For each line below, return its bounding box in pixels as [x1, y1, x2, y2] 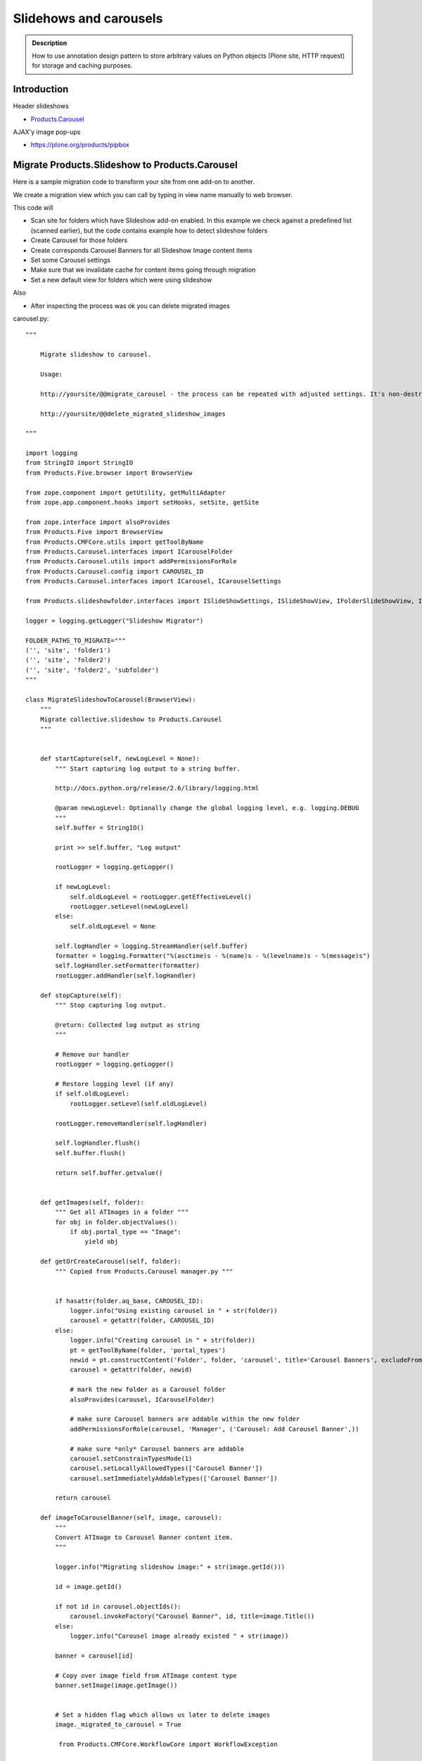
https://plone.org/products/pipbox [30, 141, 129, 149]
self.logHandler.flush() [55, 1139, 141, 1147]
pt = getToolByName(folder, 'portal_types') [70, 1346, 226, 1354]
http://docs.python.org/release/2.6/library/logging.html [55, 784, 260, 792]
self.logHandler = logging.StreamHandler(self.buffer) [55, 942, 248, 950]
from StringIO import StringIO [25, 459, 134, 467]
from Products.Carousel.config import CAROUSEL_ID [25, 567, 204, 575]
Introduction [13, 83, 69, 95]
